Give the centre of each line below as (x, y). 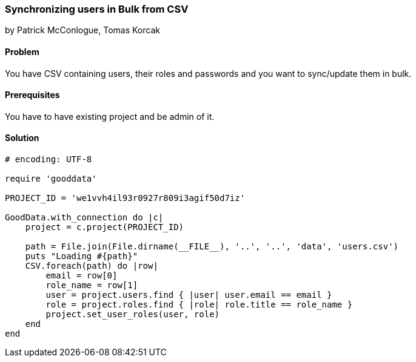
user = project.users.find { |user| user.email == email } (189, 295)
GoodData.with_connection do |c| (84, 218)
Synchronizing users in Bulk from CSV (97, 9)
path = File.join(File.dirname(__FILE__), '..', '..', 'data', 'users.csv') (212, 247)
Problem (22, 51)
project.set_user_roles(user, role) (133, 314)
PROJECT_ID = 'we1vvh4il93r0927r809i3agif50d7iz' (125, 198)
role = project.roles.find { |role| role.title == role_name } (199, 305)
